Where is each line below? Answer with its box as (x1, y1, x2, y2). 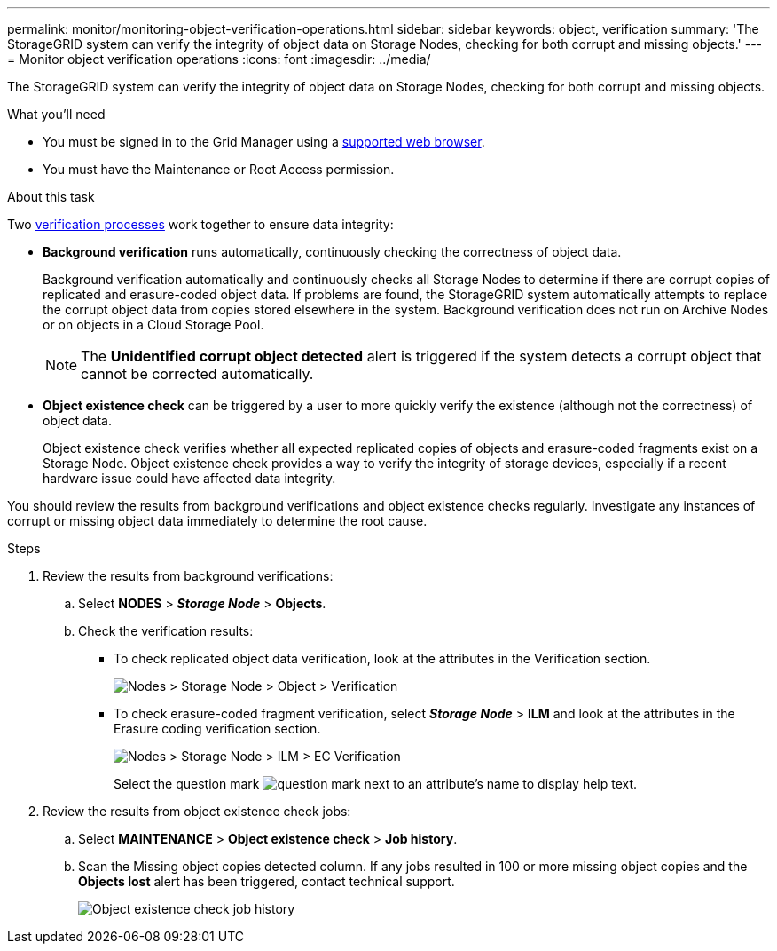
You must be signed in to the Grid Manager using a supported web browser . (43, 134, 485, 149)
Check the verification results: (78, 623, 254, 638)
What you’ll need (7, 107, 106, 122)
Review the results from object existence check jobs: (43, 804, 351, 819)
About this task (7, 189, 95, 204)
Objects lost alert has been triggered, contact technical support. (78, 874, 455, 889)
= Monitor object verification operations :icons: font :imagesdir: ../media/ (7, 52, 431, 67)
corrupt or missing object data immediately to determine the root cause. (7, 513, 428, 528)
